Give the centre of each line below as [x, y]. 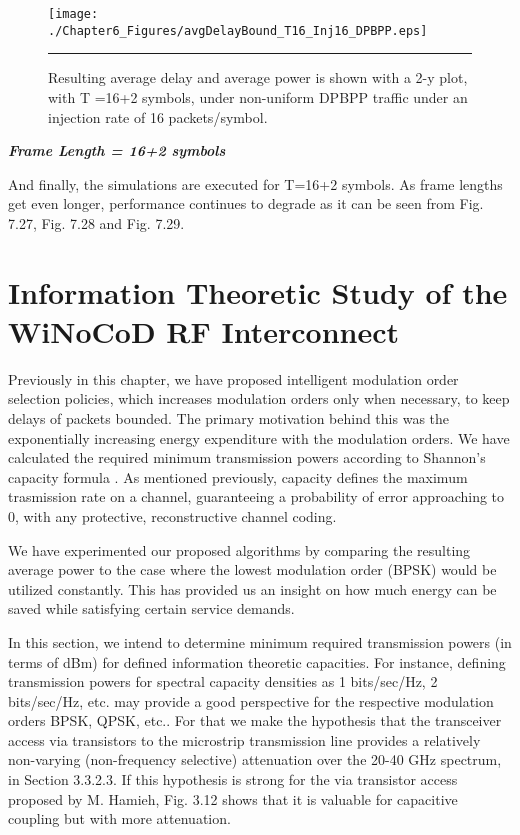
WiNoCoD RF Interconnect [203, 330]
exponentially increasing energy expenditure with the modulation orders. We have [259, 437]
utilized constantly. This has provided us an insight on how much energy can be [252, 588]
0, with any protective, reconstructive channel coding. [172, 515]
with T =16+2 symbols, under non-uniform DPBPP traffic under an [258, 96]
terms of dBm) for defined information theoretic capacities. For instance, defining [257, 661]
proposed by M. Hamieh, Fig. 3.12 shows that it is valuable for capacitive [233, 798]
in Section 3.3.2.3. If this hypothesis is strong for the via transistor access [233, 779]
